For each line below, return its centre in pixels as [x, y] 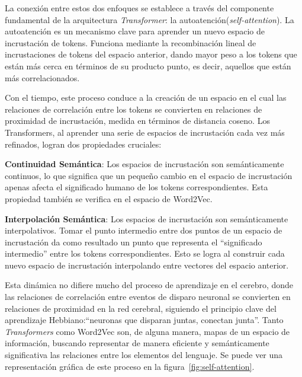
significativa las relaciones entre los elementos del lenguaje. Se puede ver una [144, 355]
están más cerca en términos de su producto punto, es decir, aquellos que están [148, 66]
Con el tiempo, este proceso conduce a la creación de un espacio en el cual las [146, 98]
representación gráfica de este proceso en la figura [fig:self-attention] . [130, 366]
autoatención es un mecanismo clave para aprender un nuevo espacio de [135, 31]
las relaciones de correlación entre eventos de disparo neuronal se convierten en [148, 297]
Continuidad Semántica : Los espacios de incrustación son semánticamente [144, 164]
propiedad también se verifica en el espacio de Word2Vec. [109, 198]
